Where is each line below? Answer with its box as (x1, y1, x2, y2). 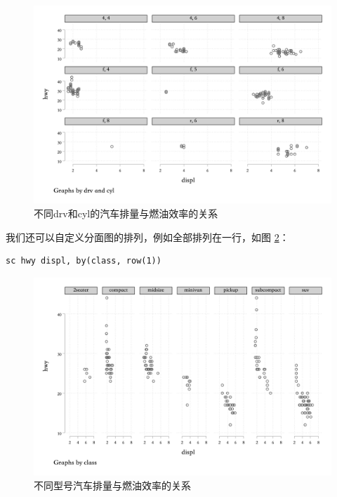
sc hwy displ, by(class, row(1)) (6, 256, 161, 266)
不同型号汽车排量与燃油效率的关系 (34, 477, 191, 492)
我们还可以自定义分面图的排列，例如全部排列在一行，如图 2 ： (6, 229, 289, 244)
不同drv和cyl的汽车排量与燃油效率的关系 (34, 205, 218, 220)
